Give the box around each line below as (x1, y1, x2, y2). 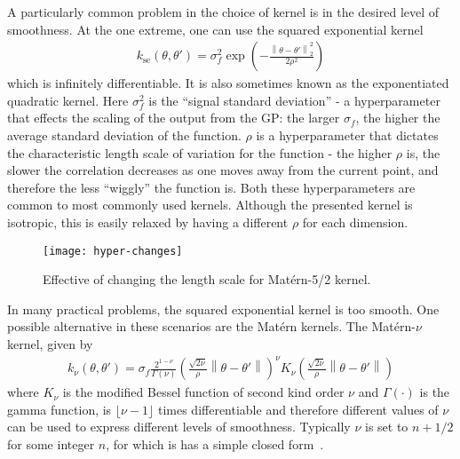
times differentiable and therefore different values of (157, 400, 439, 418)
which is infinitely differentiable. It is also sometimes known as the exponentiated (7, 74, 449, 92)
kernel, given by (7, 335, 93, 352)
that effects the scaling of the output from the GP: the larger (7, 108, 340, 127)
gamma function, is (7, 400, 112, 418)
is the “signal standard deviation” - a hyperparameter (148, 91, 440, 109)
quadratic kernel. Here (7, 91, 129, 109)
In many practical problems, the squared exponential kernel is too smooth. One (7, 299, 440, 318)
